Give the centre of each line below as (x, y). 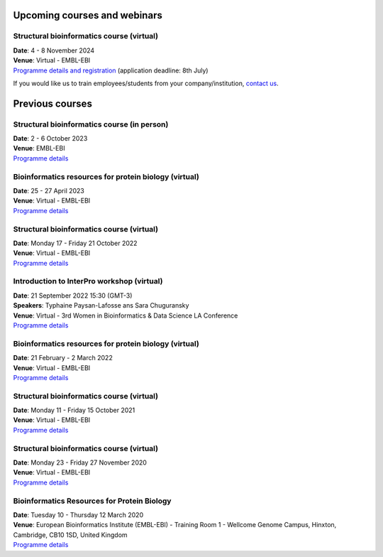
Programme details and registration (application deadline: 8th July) (111, 70)
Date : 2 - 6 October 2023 (50, 139)
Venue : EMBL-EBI (39, 148)
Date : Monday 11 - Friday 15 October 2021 (74, 410)
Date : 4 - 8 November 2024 (54, 50)
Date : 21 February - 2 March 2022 (63, 358)
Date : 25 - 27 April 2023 (49, 191)
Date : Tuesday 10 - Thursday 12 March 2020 (78, 514)
